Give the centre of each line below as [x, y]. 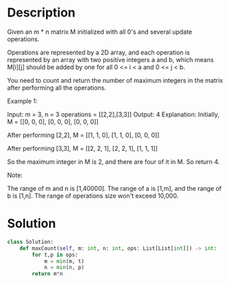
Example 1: [22, 101]
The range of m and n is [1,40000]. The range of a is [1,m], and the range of [115, 188]
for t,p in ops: [55, 255]
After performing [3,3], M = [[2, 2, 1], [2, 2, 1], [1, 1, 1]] [83, 148]
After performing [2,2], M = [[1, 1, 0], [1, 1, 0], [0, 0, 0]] [83, 135]
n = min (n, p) [64, 268]
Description [41, 13]
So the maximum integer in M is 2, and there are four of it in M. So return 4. [114, 161]
